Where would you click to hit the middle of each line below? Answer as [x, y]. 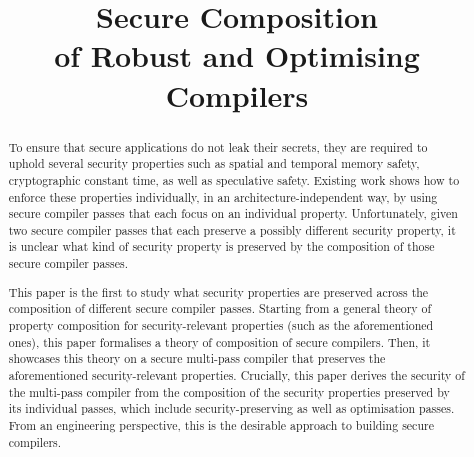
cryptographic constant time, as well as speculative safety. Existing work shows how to [234, 179]
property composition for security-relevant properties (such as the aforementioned [221, 325]
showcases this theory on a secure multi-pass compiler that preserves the [197, 358]
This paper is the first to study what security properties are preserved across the [218, 291]
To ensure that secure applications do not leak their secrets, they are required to [218, 146]
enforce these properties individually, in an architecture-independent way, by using [223, 196]
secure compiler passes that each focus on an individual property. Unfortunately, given [233, 213]
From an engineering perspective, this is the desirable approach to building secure [221, 424]
